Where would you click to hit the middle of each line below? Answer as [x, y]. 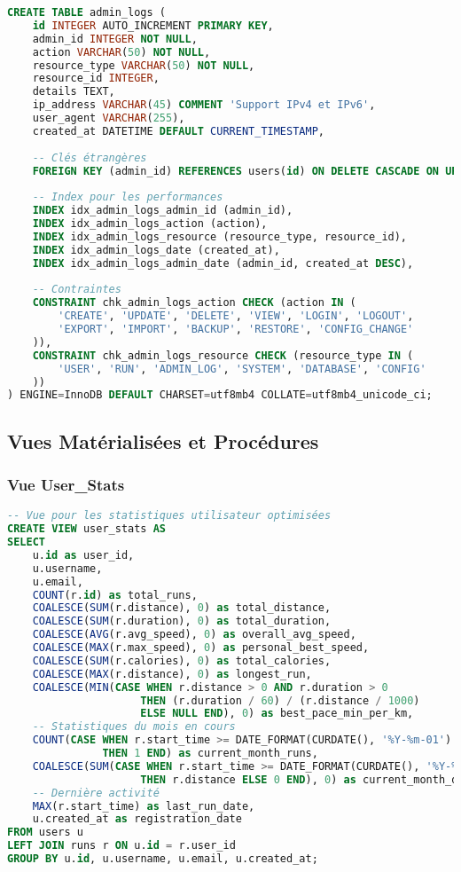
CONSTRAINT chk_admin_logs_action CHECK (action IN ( [194, 303]
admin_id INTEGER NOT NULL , [115, 39]
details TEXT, [74, 92]
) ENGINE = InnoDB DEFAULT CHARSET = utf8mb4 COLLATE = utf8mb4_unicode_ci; [220, 395]
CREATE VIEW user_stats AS [86, 529]
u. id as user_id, [83, 555]
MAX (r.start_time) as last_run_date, [144, 806]
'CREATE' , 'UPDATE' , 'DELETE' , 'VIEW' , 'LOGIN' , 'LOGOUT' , [236, 316]
